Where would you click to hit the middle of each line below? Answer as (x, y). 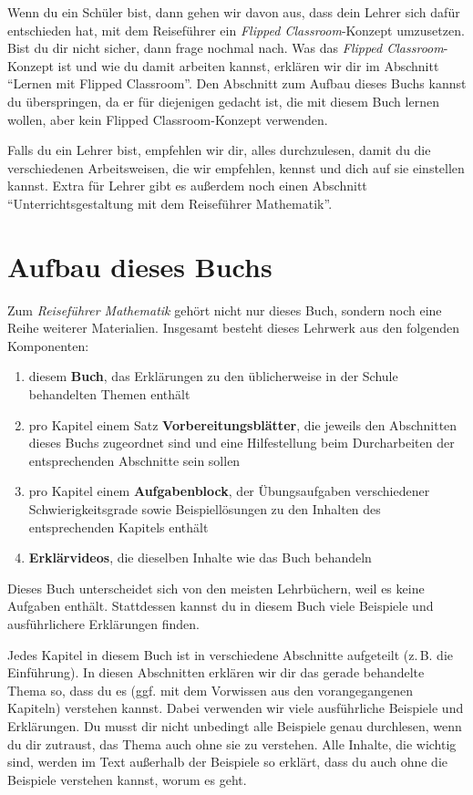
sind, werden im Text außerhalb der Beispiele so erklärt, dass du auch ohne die (227, 762)
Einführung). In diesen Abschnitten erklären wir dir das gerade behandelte (216, 672)
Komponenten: (48, 345)
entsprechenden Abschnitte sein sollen (134, 460)
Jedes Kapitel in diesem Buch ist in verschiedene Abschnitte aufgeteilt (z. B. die (231, 654)
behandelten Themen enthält (109, 394)
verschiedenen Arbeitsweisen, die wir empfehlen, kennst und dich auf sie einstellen (236, 167)
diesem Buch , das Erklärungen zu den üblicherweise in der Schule (213, 376)
